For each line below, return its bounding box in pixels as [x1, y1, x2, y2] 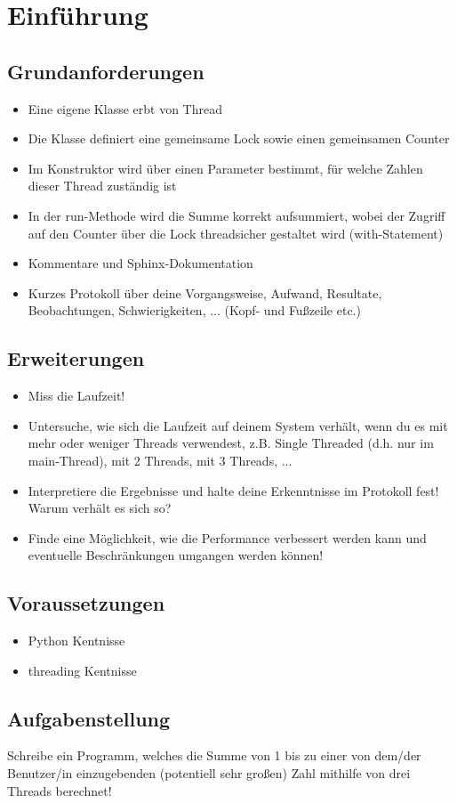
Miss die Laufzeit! [28, 386, 125, 405]
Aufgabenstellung [7, 704, 171, 732]
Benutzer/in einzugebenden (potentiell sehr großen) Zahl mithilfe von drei [7, 764, 411, 783]
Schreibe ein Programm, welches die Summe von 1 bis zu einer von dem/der [7, 746, 421, 765]
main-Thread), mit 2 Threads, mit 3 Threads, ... [28, 450, 293, 469]
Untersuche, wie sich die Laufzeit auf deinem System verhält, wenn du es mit [28, 416, 448, 434]
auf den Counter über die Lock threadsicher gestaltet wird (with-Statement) [28, 223, 444, 242]
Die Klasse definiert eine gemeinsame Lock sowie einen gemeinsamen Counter [28, 129, 450, 148]
